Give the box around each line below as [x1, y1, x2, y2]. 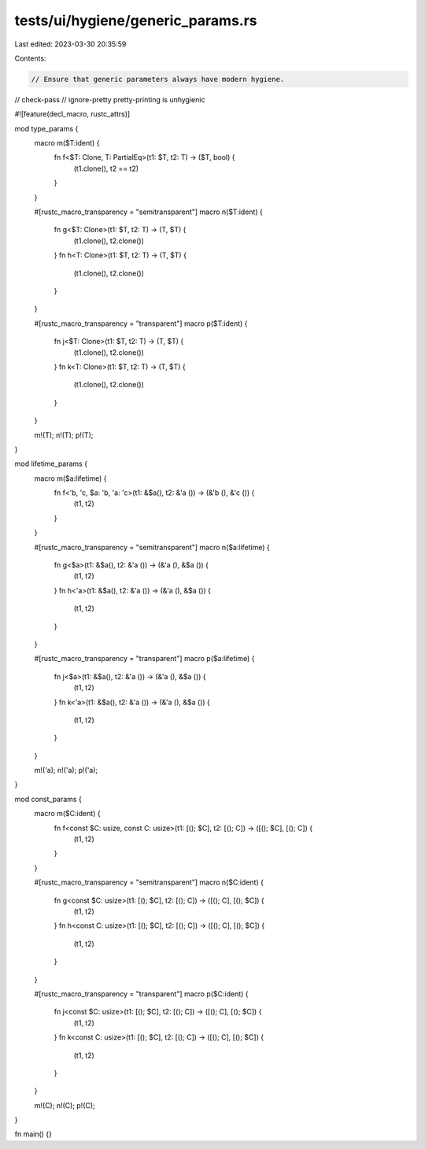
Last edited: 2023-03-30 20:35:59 [14, 39, 127, 49]
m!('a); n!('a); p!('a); [34, 766, 98, 775]
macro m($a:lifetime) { [34, 473, 107, 483]
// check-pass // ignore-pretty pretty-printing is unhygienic [14, 94, 205, 104]
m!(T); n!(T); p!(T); [34, 430, 94, 440]
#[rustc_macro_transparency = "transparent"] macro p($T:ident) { [34, 319, 248, 328]
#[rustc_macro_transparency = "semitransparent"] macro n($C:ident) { [34, 877, 264, 887]
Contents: [14, 54, 46, 63]
